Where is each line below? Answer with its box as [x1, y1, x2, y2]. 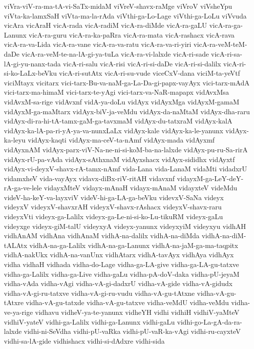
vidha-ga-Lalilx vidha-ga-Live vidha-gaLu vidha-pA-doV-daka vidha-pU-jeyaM [4, 268, 240, 279]
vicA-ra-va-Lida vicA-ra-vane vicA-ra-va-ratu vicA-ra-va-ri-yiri [4, 39, 191, 49]
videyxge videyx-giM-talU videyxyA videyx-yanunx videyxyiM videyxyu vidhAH [4, 221, 246, 231]
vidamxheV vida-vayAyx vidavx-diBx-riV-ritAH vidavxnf [4, 173, 175, 183]
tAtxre [4, 297, 24, 308]
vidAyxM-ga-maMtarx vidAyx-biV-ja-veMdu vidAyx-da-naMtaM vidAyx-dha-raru [4, 106, 250, 116]
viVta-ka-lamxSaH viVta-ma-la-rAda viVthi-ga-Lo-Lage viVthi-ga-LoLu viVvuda [4, 10, 247, 21]
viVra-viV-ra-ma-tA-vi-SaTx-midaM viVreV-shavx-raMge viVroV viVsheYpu [4, 1, 233, 11]
